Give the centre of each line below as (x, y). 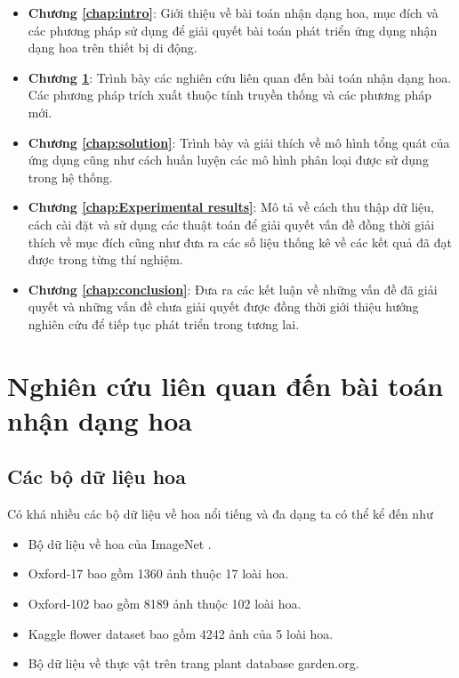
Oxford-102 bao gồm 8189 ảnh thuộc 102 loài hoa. (165, 604)
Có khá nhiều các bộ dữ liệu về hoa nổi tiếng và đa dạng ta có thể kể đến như (220, 514)
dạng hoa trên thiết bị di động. (113, 48)
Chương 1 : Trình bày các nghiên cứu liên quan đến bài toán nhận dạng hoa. (240, 77)
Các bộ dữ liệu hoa (97, 476)
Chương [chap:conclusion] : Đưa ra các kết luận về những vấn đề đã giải (233, 289)
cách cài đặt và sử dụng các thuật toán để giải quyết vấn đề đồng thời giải (231, 224)
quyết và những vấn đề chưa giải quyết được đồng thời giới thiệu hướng (223, 307)
